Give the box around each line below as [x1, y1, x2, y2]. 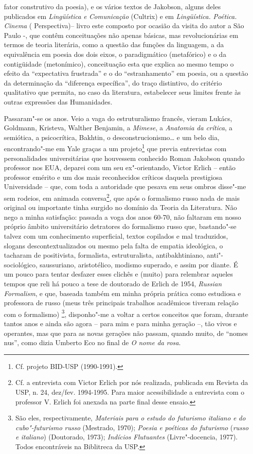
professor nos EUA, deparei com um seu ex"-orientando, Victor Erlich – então [4, 162, 235, 173]
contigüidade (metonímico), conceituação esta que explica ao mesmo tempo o [4, 58, 234, 69]
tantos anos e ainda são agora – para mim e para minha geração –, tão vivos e [4, 318, 237, 328]
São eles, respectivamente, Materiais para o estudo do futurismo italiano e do [15, 413, 246, 423]
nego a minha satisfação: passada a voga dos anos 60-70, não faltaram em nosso [4, 211, 241, 222]
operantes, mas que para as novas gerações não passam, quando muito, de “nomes [4, 328, 248, 338]
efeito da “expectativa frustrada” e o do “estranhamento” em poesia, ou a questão [4, 68, 248, 78]
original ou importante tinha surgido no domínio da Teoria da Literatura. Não [4, 202, 237, 212]
